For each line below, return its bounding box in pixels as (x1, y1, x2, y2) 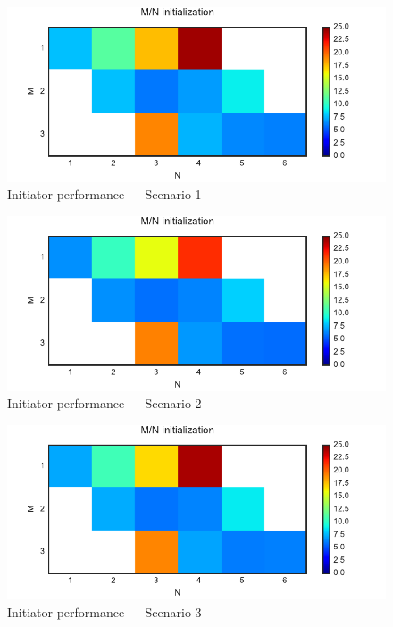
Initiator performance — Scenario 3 (7, 603, 202, 622)
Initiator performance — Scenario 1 (7, 185, 202, 204)
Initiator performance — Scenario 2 (7, 394, 202, 413)
